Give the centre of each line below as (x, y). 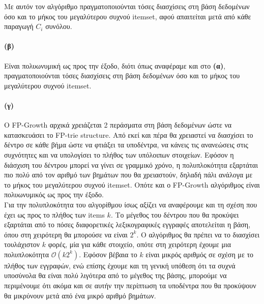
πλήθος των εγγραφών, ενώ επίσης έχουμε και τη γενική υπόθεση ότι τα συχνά (120, 265)
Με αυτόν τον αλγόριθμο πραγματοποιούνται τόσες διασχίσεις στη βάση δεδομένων (127, 6)
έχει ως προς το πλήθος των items (54, 214)
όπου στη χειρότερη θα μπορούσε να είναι (66, 234)
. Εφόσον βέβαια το (108, 254)
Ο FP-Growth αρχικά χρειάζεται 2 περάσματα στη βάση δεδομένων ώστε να (118, 125)
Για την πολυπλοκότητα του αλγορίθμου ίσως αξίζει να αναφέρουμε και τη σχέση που (131, 204)
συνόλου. (59, 26)
